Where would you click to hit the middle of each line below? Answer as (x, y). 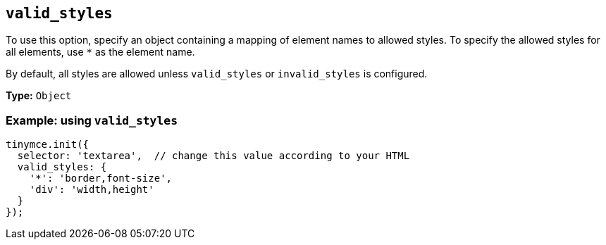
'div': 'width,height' (92, 190)
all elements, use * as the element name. (100, 52)
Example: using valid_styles (92, 120)
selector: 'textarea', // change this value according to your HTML (214, 156)
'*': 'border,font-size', (101, 178)
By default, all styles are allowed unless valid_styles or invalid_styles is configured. (217, 74)
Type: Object (39, 96)
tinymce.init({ (48, 145)
